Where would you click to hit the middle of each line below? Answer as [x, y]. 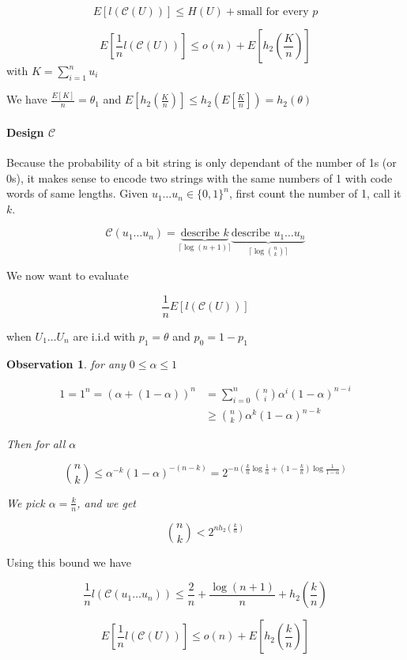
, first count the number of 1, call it [315, 193]
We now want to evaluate [68, 275]
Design [25, 132]
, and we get [107, 502]
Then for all [36, 444]
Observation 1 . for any [66, 363]
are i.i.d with [104, 336]
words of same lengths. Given [77, 193]
